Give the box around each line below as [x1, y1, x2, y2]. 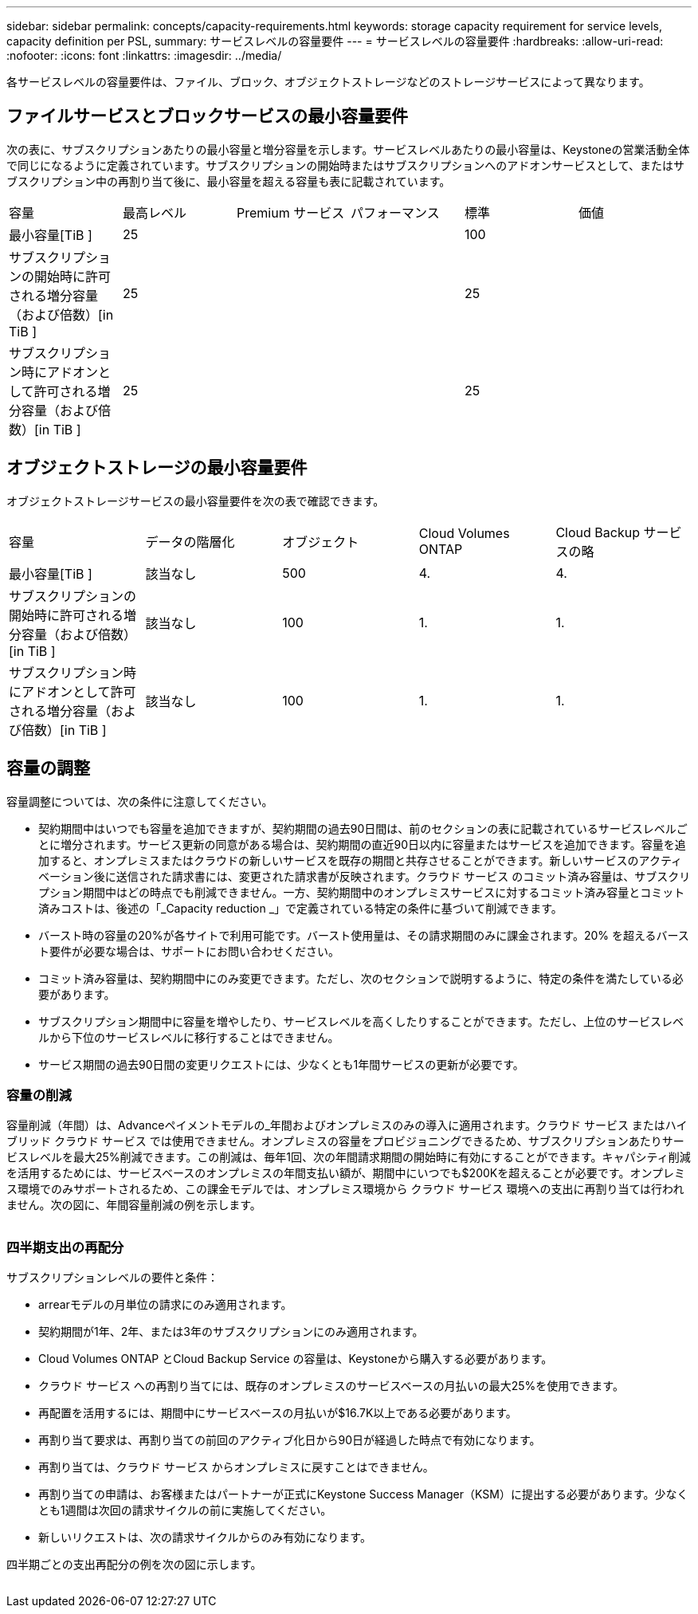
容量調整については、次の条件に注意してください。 [6, 794, 273, 808]
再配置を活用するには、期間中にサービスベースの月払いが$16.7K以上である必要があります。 [38, 1406, 517, 1420]
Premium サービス [236, 204, 345, 221]
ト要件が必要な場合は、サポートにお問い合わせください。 [38, 944, 339, 958]
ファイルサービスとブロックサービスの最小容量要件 [6, 106, 408, 127]
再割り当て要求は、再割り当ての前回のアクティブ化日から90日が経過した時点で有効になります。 [38, 1433, 541, 1447]
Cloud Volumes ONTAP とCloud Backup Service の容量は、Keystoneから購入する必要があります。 [38, 1352, 553, 1366]
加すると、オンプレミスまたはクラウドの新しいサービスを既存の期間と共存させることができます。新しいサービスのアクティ [38, 853, 683, 867]
